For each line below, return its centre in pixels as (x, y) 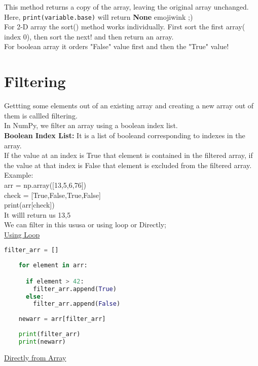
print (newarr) (42, 341)
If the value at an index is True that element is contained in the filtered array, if (128, 155)
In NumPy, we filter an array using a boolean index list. (91, 125)
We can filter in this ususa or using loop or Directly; (85, 225)
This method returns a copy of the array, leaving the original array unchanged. (126, 7)
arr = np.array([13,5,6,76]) (45, 185)
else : (35, 296)
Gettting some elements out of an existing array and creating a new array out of (129, 106)
